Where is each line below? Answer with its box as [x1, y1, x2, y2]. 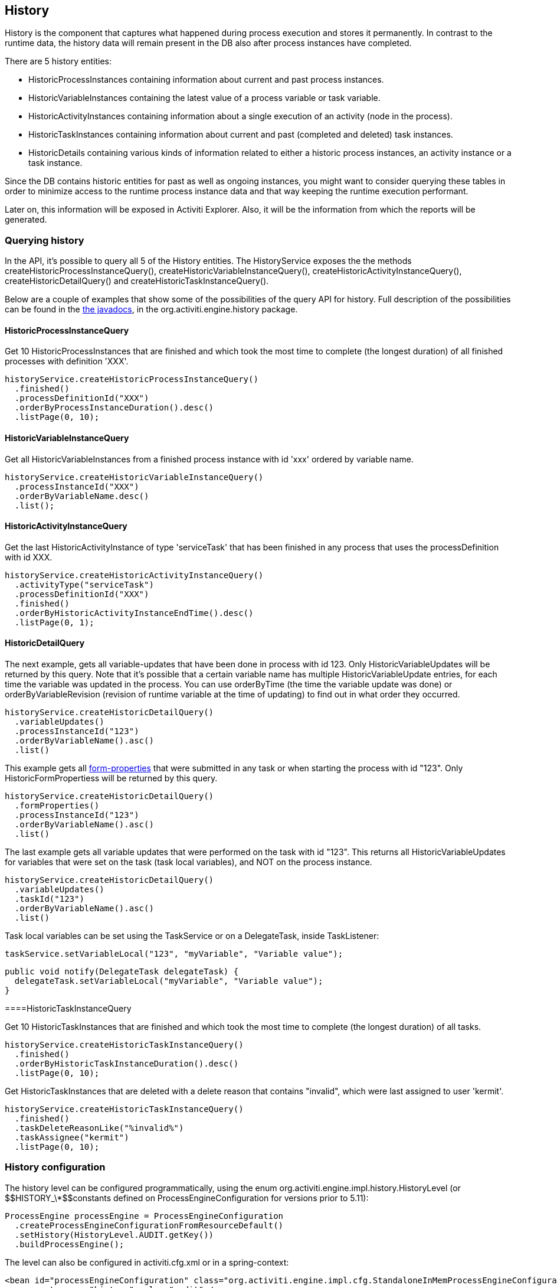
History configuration [5, 1161, 106, 1173]
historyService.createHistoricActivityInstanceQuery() [5, 570, 264, 580]
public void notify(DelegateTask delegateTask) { [5, 967, 239, 977]
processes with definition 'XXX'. [5, 356, 129, 367]
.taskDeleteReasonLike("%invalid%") [14, 1123, 184, 1133]
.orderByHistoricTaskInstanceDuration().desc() [14, 1059, 239, 1069]
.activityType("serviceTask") [14, 579, 154, 589]
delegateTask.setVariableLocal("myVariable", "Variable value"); [14, 976, 323, 986]
